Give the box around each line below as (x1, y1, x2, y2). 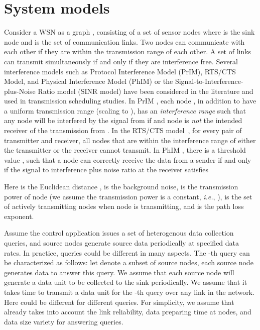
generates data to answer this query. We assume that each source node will (4, 267, 234, 277)
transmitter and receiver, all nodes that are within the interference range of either (4, 135, 256, 145)
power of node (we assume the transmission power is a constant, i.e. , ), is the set (4, 191, 252, 201)
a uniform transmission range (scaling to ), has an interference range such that (4, 105, 246, 116)
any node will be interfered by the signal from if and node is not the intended (4, 115, 242, 126)
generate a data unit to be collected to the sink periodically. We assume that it (4, 277, 247, 287)
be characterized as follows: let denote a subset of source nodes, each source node (4, 257, 253, 268)
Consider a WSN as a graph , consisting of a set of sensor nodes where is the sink (4, 27, 255, 37)
